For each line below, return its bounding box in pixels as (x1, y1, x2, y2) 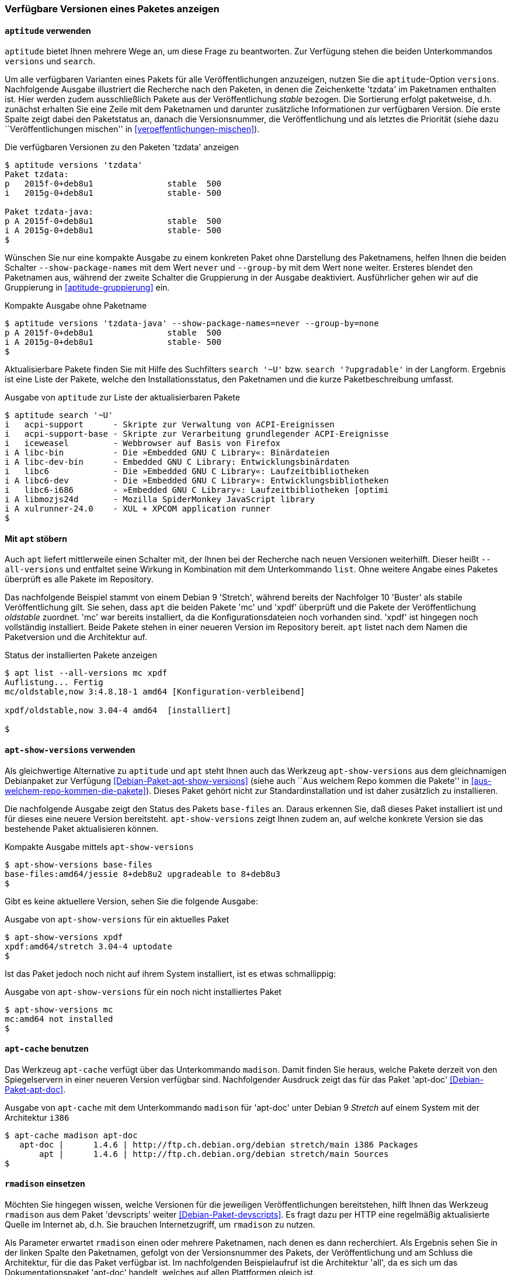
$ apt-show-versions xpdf (5, 932, 123, 942)
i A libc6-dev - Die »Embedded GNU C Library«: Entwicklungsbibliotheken (5, 476, 389, 486)
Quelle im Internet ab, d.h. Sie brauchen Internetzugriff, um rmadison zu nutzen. (5, 1219, 315, 1230)
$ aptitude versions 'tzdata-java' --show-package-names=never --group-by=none (5, 319, 379, 329)
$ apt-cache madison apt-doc (5, 1130, 138, 1140)
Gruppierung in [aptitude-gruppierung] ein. (5, 282, 170, 293)
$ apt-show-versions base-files (5, 859, 152, 869)
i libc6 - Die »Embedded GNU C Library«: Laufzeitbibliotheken (5, 467, 369, 476)
